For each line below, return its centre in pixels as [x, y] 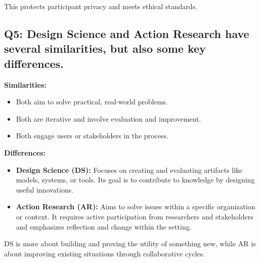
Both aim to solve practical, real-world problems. [92, 102]
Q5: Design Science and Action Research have [127, 33]
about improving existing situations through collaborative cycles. [105, 253]
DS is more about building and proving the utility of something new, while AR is [130, 244]
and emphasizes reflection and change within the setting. [104, 226]
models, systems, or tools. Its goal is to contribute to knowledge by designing [135, 180]
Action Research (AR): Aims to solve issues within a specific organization [136, 207]
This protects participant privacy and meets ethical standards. [101, 6]
